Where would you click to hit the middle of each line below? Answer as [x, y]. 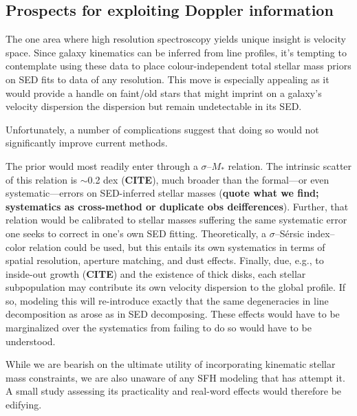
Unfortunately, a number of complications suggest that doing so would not [162, 129]
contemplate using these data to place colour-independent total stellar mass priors [178, 66]
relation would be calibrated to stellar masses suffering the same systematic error [176, 220]
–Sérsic [289, 233]
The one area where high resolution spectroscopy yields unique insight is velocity [176, 39]
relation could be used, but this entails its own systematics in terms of [177, 247]
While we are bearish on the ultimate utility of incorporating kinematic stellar [171, 364]
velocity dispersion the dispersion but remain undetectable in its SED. [154, 106]
